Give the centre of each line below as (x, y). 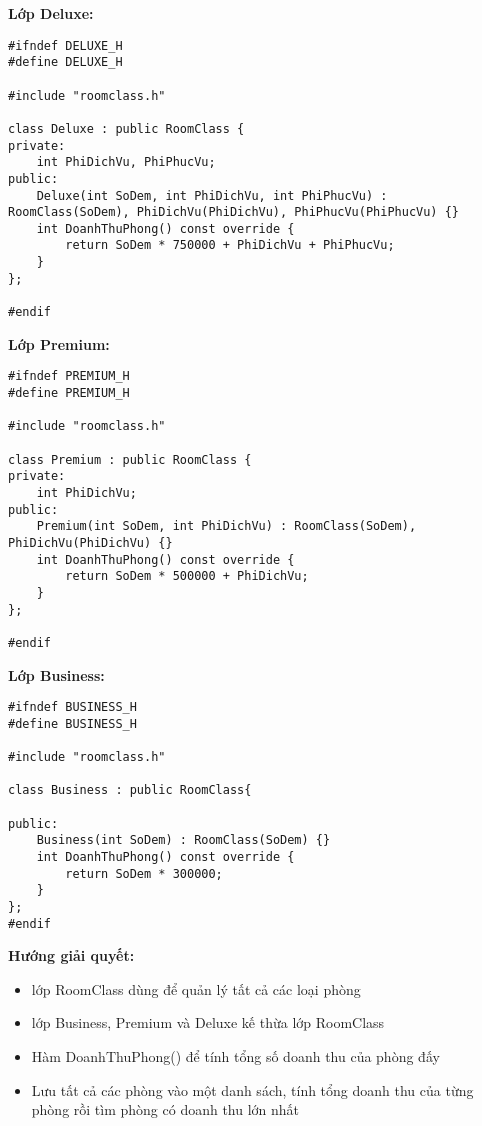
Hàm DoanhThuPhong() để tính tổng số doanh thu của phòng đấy (235, 1056)
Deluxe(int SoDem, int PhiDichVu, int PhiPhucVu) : (212, 195)
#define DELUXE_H (65, 62)
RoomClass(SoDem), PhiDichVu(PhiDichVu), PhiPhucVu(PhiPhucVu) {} (234, 212)
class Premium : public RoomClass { (130, 459)
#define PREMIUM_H (69, 393)
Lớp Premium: (59, 343)
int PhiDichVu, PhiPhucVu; (126, 162)
